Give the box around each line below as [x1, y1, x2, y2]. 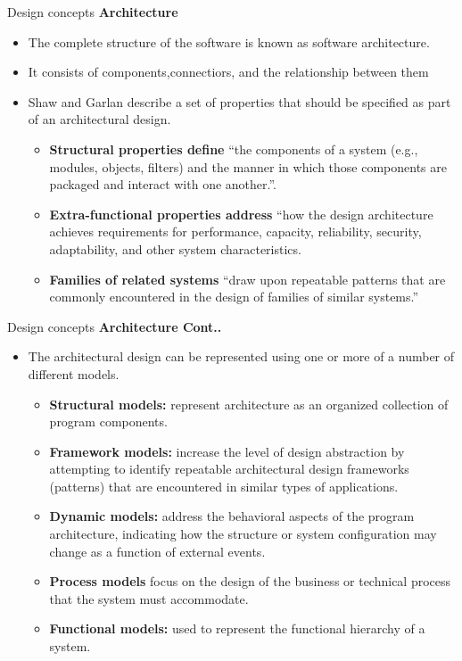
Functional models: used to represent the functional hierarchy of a [49, 619, 425, 638]
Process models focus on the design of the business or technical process [49, 572, 451, 591]
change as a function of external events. [49, 541, 266, 560]
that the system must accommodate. [49, 589, 249, 607]
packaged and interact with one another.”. [49, 175, 277, 194]
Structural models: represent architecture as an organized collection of [49, 394, 449, 413]
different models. [28, 364, 120, 383]
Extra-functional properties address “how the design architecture [49, 204, 433, 223]
